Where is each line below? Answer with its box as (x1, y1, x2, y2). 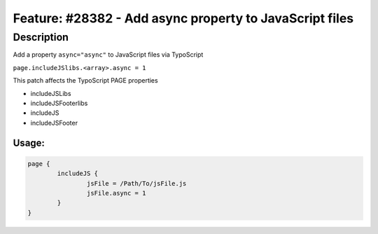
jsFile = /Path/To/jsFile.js (86, 179, 187, 187)
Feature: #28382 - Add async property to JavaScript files (13, 11, 353, 26)
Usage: (13, 137, 45, 149)
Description (13, 31, 69, 43)
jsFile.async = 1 (86, 189, 146, 197)
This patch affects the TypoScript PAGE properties (13, 76, 158, 85)
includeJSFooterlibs (30, 99, 88, 107)
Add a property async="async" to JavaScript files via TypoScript (13, 50, 204, 59)
